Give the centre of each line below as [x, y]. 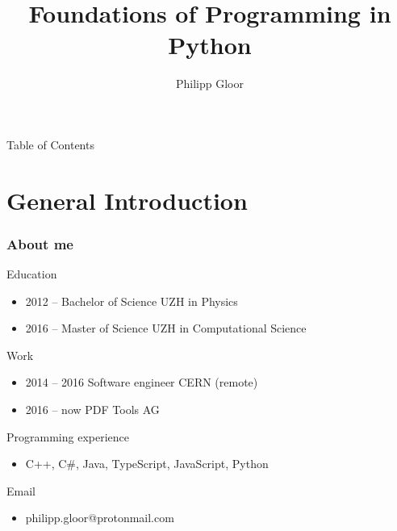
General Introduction [127, 200]
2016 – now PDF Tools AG [92, 410]
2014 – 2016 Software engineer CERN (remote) [142, 382]
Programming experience [68, 436]
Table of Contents [50, 144]
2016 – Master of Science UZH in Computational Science [166, 328]
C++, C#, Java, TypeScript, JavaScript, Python [147, 464]
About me [40, 243]
